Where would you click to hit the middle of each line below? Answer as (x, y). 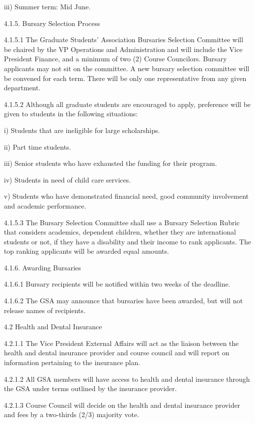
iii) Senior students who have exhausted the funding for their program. (111, 163)
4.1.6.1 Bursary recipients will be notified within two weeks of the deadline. (117, 284)
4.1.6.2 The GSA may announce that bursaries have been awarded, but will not (124, 301)
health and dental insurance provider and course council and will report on (117, 353)
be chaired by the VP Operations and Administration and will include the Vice (123, 49)
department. (22, 88)
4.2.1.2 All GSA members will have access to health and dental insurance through (127, 379)
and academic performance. (45, 205)
